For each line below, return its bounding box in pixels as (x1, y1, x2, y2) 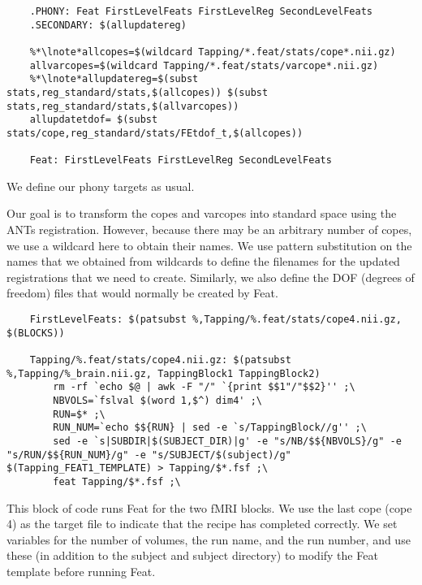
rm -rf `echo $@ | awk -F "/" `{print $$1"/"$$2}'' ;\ (53, 381, 355, 393)
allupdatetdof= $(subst (29, 114, 158, 126)
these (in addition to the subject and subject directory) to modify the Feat (6, 547, 378, 564)
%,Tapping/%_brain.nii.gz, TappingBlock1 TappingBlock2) (6, 367, 321, 379)
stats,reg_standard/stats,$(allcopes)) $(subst (6, 86, 269, 98)
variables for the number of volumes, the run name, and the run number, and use (6, 531, 411, 548)
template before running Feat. (6, 562, 156, 579)
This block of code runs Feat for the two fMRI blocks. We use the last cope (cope (6, 499, 412, 516)
